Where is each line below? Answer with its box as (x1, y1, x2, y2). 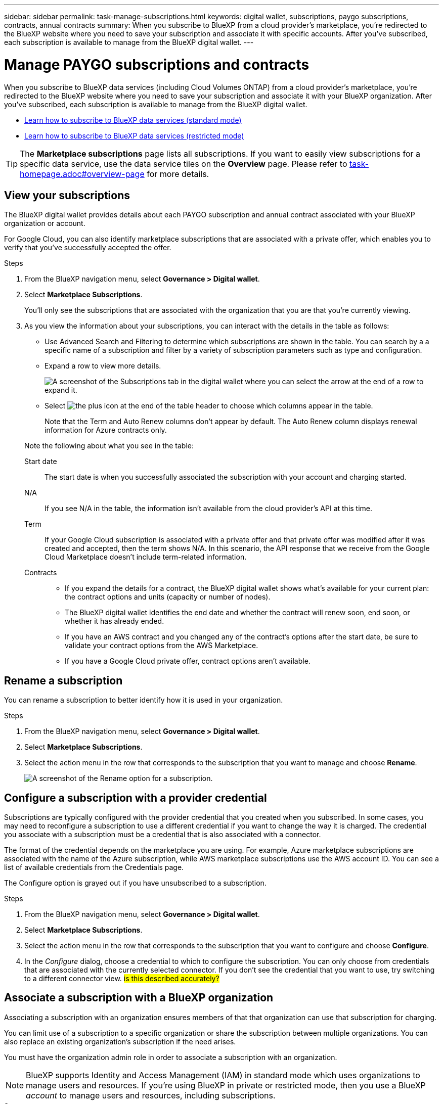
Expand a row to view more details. (45, 361, 161, 371)
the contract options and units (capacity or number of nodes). (65, 592, 271, 602)
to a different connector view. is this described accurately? (24, 974, 219, 983)
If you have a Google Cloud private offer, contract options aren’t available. (65, 657, 311, 666)
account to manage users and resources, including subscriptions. (26, 1090, 276, 1100)
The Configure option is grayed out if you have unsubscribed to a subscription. (4, 879, 267, 888)
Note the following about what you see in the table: (24, 441, 194, 450)
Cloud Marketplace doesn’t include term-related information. (45, 553, 247, 562)
